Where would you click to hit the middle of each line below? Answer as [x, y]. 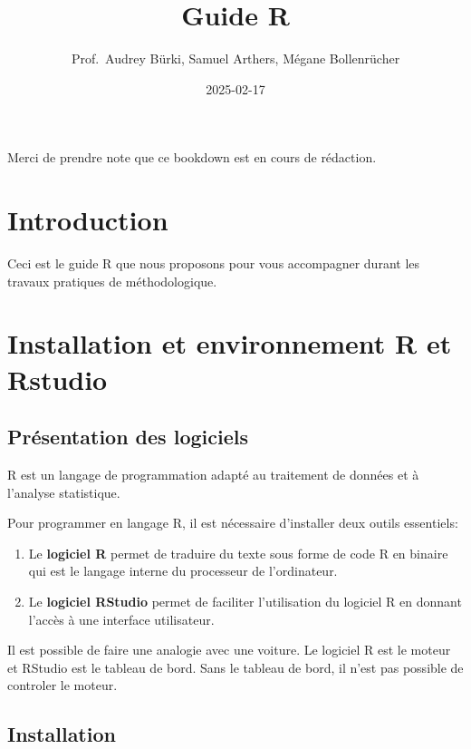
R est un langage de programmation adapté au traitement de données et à [213, 474]
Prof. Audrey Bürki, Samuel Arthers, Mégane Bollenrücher [235, 58]
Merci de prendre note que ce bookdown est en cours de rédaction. [192, 157]
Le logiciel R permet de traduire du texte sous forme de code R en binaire [238, 553]
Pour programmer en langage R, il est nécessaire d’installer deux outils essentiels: [233, 523]
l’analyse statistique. [64, 492]
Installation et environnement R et [230, 343]
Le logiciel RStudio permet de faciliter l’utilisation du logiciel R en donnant [245, 601]
